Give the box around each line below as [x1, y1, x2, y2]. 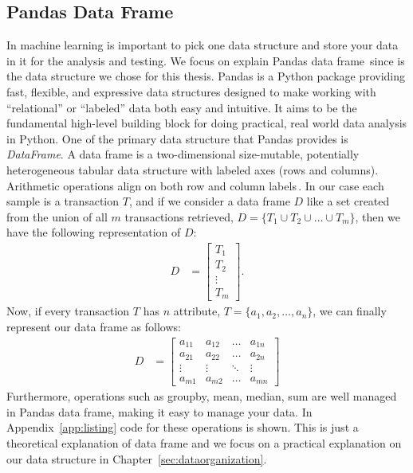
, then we [355, 208, 400, 225]
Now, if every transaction [6, 303, 130, 319]
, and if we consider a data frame [128, 193, 290, 209]
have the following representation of [6, 224, 181, 240]
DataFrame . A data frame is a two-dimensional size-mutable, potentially [6, 146, 360, 162]
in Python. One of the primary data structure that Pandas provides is [6, 130, 348, 147]
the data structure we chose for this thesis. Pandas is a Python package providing [6, 68, 406, 84]
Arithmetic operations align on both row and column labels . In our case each [6, 177, 384, 193]
